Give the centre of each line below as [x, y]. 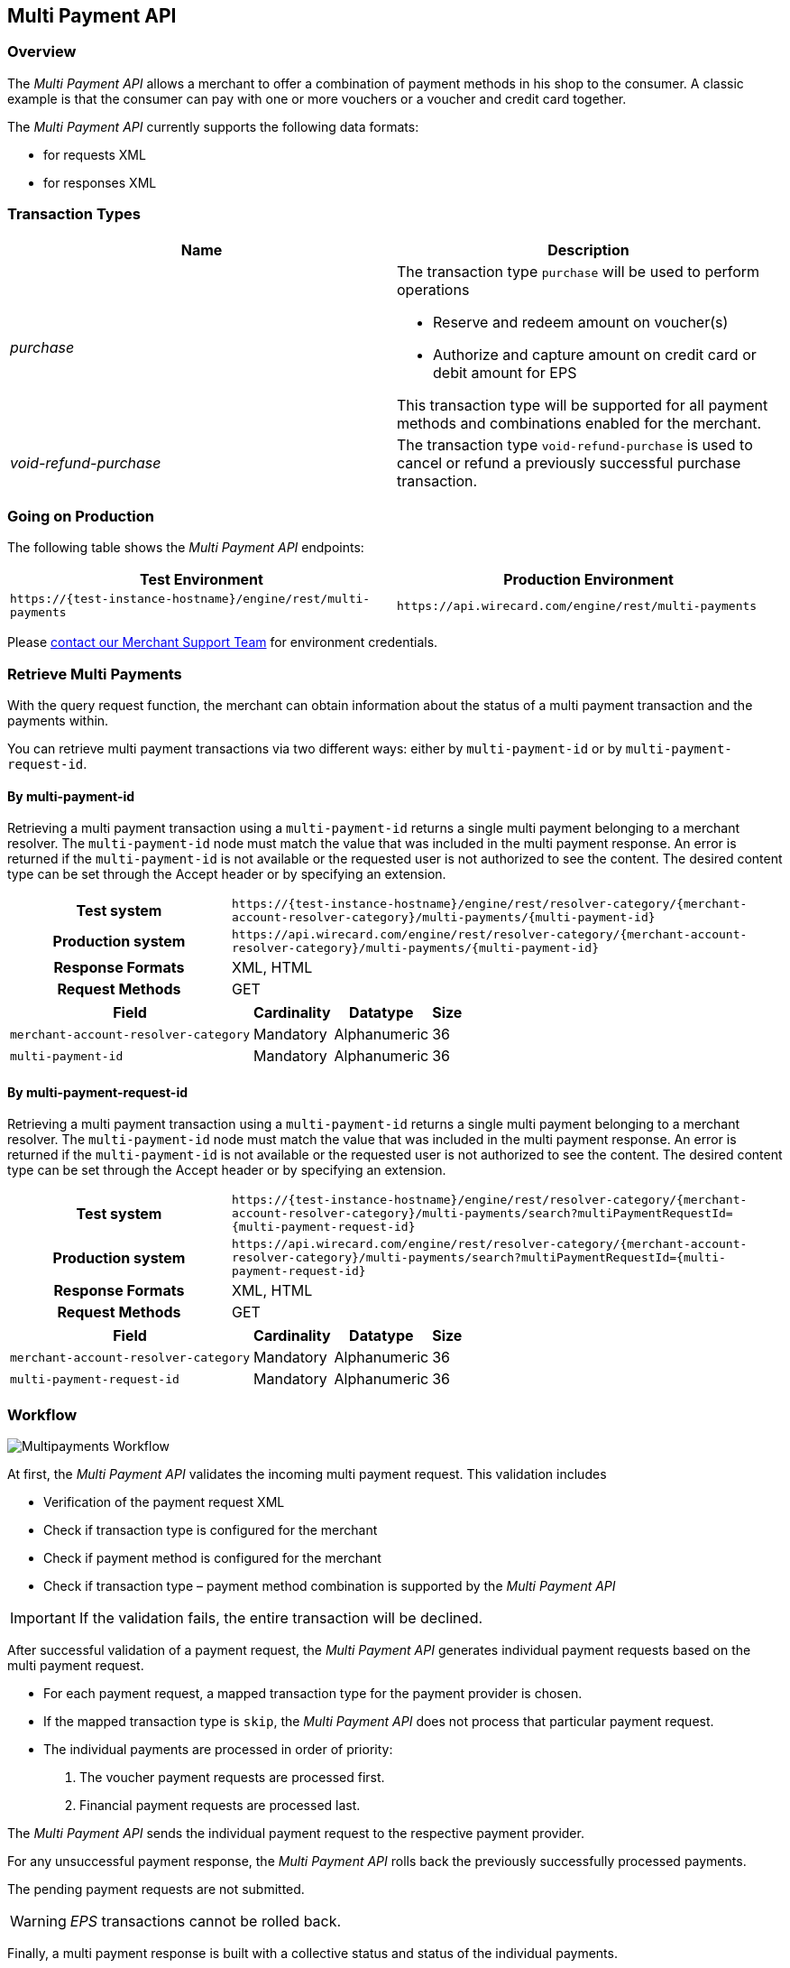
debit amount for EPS [505, 372]
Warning [38, 1922]
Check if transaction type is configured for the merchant [211, 1530]
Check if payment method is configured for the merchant [212, 1558]
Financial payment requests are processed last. [220, 1806]
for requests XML [95, 154]
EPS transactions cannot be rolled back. [206, 1922]
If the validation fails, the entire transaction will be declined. [281, 1618]
